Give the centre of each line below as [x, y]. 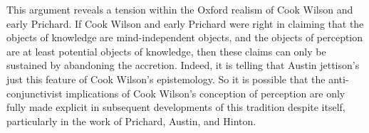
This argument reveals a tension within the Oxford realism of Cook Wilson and [180, 9]
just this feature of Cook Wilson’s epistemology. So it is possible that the [166, 79]
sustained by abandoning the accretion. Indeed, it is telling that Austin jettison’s [183, 65]
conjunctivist [35, 93]
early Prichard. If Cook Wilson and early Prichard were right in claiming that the [185, 23]
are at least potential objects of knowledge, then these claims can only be [166, 51]
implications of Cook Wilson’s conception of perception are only [206, 93]
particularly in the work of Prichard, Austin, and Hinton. [131, 121]
